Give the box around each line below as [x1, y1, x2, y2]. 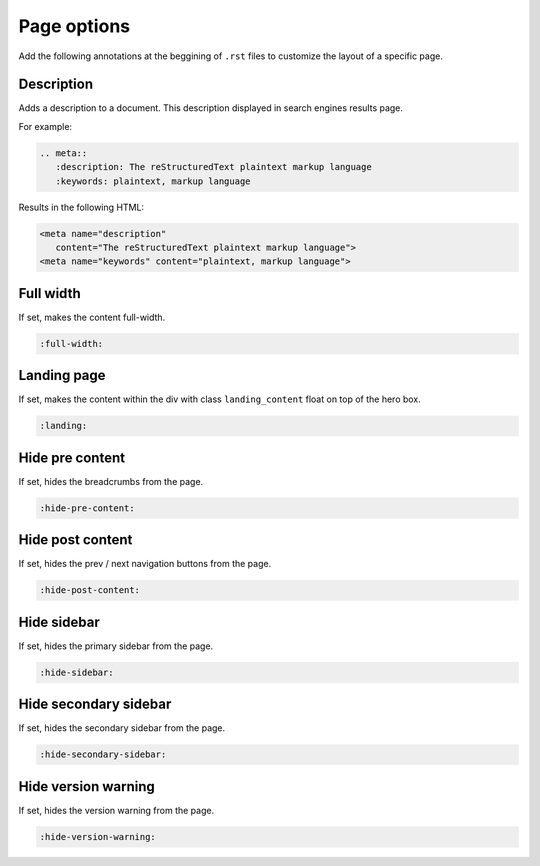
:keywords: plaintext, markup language [55, 175, 251, 187]
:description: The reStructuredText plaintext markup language [55, 161, 372, 173]
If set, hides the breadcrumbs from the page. [18, 475, 204, 487]
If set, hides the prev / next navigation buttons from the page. [18, 558, 272, 570]
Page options [18, 15, 130, 37]
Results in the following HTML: [18, 201, 145, 213]
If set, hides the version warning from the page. [18, 804, 215, 816]
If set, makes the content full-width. [18, 311, 166, 323]
